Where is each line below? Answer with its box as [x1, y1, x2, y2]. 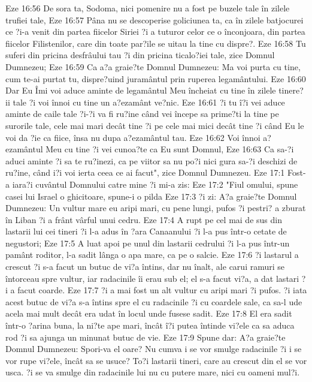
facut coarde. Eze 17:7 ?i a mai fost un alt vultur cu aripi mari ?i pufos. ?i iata [17, 284, 307, 296]
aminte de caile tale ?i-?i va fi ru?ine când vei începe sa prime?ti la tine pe [5, 107, 279, 120]
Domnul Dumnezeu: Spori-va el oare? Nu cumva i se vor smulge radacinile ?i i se [5, 342, 302, 355]
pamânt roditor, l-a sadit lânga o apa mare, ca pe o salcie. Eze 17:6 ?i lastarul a [5, 248, 299, 261]
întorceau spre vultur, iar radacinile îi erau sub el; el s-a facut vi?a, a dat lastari [5, 272, 299, 284]
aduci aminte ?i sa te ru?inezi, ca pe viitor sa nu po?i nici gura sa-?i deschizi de [5, 154, 298, 167]
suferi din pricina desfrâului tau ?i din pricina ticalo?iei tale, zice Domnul [5, 49, 275, 61]
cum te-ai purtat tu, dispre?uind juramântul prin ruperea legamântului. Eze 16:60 [5, 72, 306, 85]
